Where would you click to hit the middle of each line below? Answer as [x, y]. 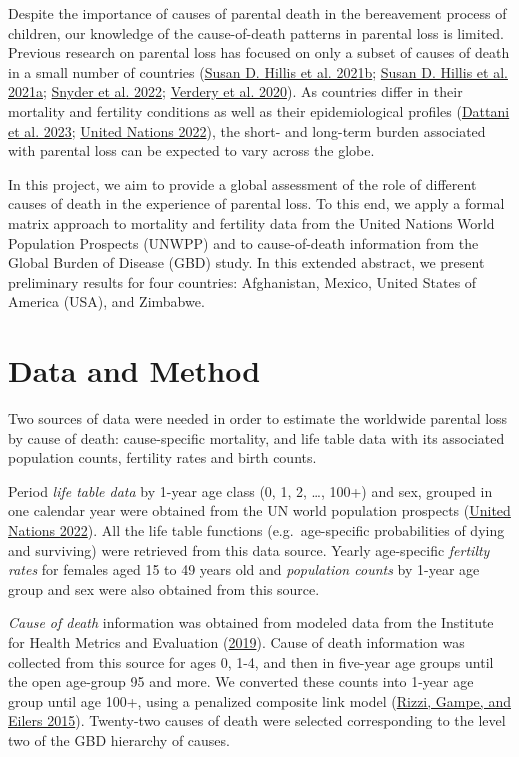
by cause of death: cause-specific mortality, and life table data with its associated [256, 437]
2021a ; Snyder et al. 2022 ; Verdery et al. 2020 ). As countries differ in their [235, 91]
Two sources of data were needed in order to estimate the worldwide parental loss [258, 418]
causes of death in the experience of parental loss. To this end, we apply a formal [256, 203]
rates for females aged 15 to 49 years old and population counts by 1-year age [244, 569]
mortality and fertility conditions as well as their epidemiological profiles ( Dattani [259, 110]
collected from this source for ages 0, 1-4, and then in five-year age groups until [251, 661]
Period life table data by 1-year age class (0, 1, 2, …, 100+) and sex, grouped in [250, 490]
